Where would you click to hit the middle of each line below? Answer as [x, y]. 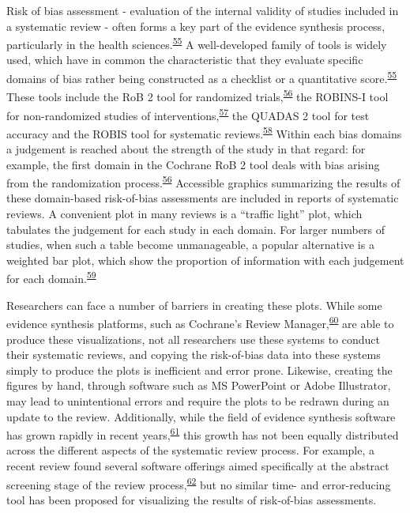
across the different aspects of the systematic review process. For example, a [191, 450]
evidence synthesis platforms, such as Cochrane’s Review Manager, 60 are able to [200, 322]
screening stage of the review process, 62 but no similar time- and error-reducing [199, 483]
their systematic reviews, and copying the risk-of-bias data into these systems [194, 355]
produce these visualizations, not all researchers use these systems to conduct [193, 339]
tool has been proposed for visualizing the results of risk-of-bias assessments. [192, 499]
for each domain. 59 [51, 277]
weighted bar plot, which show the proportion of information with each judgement [205, 260]
